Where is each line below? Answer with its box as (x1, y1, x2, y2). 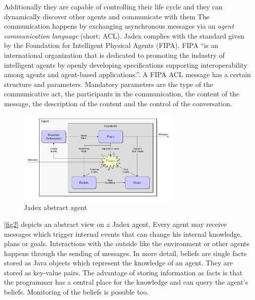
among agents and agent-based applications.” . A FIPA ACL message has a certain (4, 69, 251, 80)
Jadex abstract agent (24, 202, 87, 213)
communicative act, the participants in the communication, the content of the (4, 88, 240, 99)
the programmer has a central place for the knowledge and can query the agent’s (4, 277, 248, 287)
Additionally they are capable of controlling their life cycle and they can (4, 1, 223, 11)
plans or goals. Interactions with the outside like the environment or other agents (4, 238, 250, 249)
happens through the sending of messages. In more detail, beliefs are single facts (4, 248, 247, 258)
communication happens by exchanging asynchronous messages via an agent (4, 21, 234, 31)
